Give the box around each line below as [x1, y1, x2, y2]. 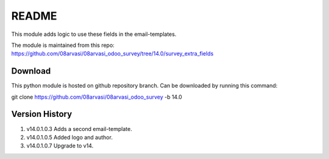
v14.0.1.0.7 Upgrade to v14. [26, 142, 94, 149]
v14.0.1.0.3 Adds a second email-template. [26, 125, 132, 132]
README [11, 9, 57, 23]
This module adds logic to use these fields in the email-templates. [11, 30, 177, 38]
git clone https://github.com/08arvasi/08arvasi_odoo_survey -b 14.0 [11, 93, 182, 101]
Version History [11, 109, 73, 119]
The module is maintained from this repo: [11, 41, 115, 49]
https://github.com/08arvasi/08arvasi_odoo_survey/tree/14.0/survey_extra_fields [11, 50, 214, 57]
